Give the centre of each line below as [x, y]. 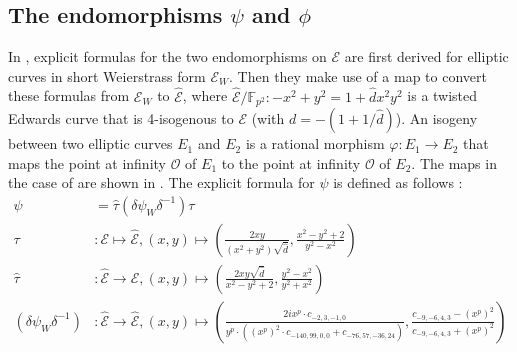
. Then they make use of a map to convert [358, 75]
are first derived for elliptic [426, 56]
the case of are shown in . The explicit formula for [161, 182]
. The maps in [454, 162]
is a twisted [442, 95]
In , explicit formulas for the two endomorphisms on [167, 56]
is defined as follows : [398, 182]
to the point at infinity [291, 162]
